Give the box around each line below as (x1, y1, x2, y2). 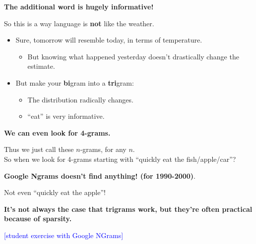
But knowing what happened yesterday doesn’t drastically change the (27, 51, 239, 61)
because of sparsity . (4, 213, 72, 224)
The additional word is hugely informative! (4, 1, 154, 11)
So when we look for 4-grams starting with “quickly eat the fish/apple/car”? (4, 153, 236, 164)
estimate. (27, 61, 55, 71)
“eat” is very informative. (27, 111, 105, 121)
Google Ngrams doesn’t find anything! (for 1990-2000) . (4, 170, 196, 181)
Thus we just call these (4, 144, 74, 154)
